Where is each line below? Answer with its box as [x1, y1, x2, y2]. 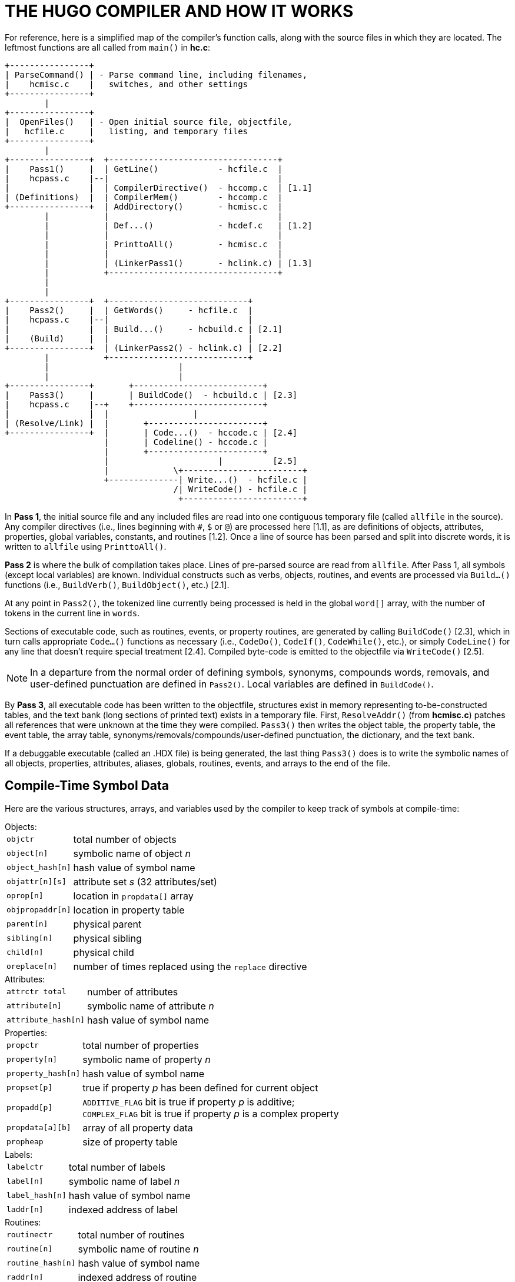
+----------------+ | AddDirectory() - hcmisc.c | [5, 201, 283, 211]
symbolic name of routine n [78, 1243, 199, 1255]
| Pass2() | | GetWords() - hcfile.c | [5, 305, 253, 315]
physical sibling [73, 932, 142, 944]
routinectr [6, 1230, 53, 1240]
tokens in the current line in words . [5, 607, 140, 618]
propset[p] [6, 1083, 53, 1092]
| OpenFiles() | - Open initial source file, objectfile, [5, 117, 293, 127]
